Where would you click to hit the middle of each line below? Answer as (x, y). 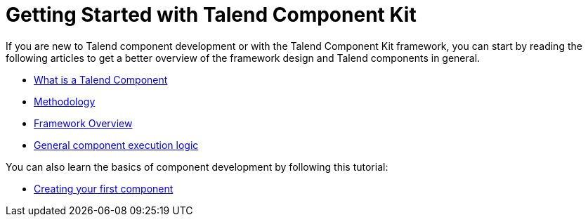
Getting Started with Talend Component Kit (211, 15)
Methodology (65, 101)
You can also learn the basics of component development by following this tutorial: (197, 166)
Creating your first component (104, 188)
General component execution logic (116, 145)
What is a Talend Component (101, 79)
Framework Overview (83, 123)
